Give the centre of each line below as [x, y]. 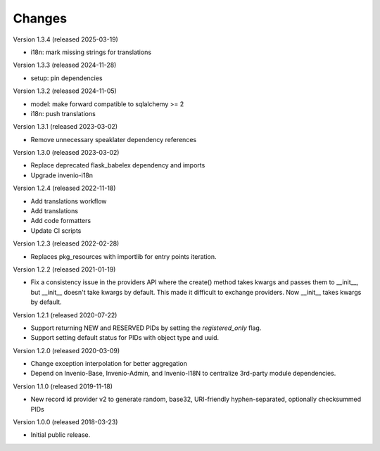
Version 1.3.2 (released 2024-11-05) [65, 91]
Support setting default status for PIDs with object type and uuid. [125, 338]
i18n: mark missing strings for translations [91, 52]
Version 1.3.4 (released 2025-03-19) [66, 39]
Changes [40, 18]
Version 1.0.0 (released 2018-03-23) [65, 422]
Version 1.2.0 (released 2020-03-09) [66, 350]
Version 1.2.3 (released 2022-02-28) [66, 243]
